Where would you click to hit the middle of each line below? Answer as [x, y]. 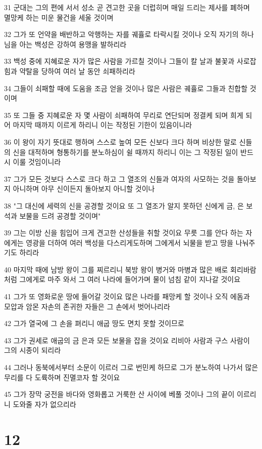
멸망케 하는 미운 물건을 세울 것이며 [59, 17]
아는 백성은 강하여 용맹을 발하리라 [73, 44]
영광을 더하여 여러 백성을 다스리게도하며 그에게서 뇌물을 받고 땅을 [130, 242]
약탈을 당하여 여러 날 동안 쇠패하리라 [77, 71]
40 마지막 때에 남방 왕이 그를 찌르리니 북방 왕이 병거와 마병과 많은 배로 [116, 269]
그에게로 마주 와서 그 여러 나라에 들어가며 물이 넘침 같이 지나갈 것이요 [130, 279]
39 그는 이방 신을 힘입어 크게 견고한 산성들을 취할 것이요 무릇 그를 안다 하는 [124, 233]
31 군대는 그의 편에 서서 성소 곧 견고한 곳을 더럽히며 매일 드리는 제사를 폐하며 [127, 7]
